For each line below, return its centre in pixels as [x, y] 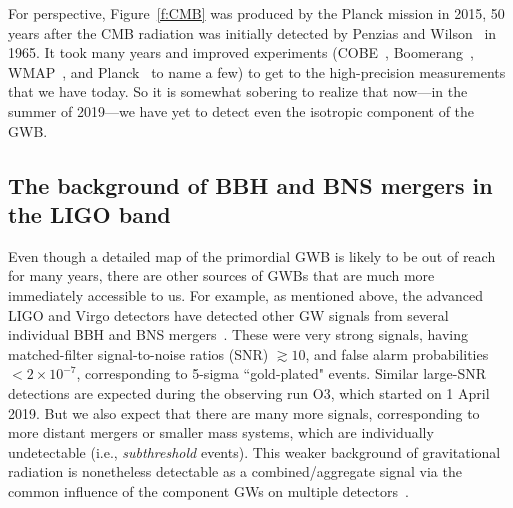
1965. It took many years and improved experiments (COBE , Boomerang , [241, 52]
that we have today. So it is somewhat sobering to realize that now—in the [238, 91]
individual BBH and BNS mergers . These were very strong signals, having [238, 334]
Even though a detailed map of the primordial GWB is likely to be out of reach [252, 255]
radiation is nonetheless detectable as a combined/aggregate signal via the [235, 471]
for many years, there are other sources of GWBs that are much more [221, 275]
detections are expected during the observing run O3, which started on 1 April [249, 392]
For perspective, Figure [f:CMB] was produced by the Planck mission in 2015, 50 [256, 13]
